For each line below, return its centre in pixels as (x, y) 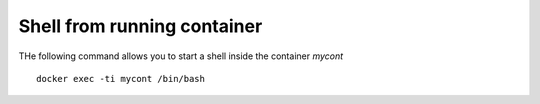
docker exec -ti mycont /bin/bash (120, 78)
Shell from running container (140, 26)
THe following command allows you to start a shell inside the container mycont (181, 56)
